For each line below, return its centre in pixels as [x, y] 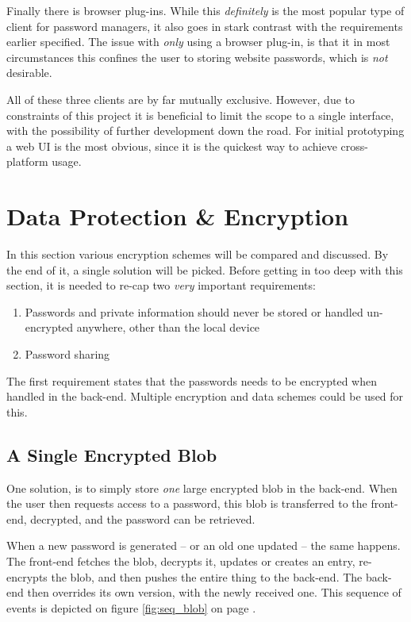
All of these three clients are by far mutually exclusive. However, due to [181, 99]
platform [27, 161]
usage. [67, 161]
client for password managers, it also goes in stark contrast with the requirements [205, 26]
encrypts [27, 576]
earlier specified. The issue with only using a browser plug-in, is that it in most [198, 42]
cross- [354, 146]
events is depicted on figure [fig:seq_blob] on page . [131, 607]
